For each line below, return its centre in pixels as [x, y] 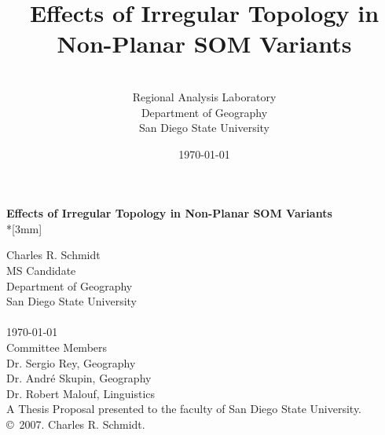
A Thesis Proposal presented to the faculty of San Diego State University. [184, 409]
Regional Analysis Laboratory [204, 96]
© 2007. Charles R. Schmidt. [76, 424]
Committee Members [57, 347]
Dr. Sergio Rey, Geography [71, 362]
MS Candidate [41, 271]
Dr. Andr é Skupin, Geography [79, 378]
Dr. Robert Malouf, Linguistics [81, 393]
